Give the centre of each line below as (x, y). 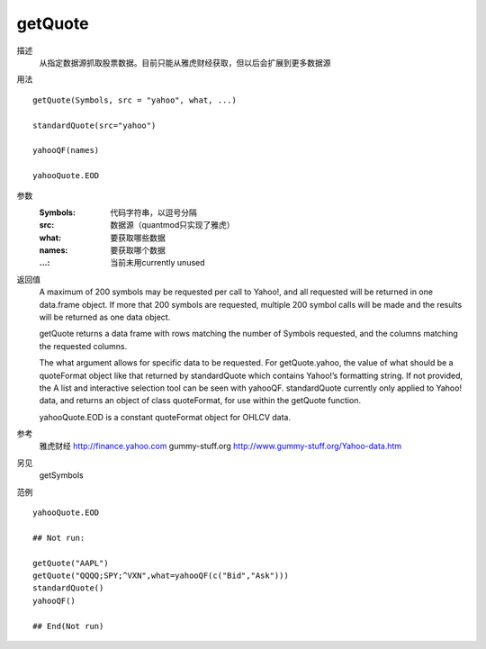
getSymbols (62, 475)
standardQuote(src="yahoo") (94, 125)
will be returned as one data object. (105, 317)
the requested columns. (83, 346)
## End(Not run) (68, 626)
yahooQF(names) (66, 150)
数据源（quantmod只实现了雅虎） (172, 225)
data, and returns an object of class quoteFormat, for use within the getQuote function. (200, 401)
